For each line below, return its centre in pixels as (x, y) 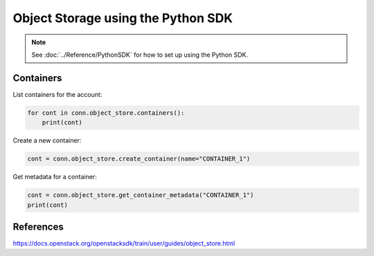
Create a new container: (47, 140)
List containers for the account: (57, 94)
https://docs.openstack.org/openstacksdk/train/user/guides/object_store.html (124, 244)
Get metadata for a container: (55, 177)
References (38, 227)
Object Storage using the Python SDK (123, 18)
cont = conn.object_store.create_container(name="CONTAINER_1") (139, 159)
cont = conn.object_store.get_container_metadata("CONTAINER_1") (141, 195)
